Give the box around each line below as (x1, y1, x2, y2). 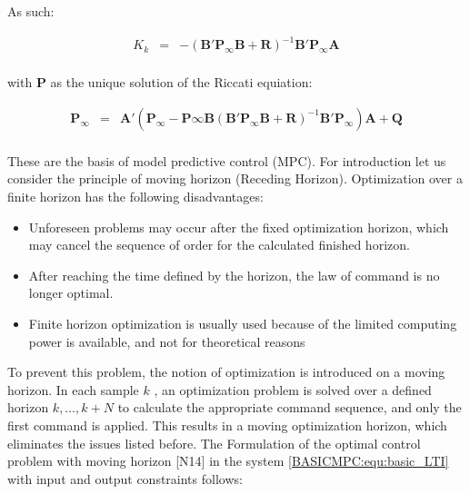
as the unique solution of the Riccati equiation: (50, 73, 313, 92)
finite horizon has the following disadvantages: (7, 187, 264, 205)
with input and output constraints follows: (7, 469, 243, 488)
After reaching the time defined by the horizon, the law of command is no (28, 265, 440, 284)
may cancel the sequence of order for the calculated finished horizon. (28, 235, 410, 254)
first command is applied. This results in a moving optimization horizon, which (7, 415, 447, 434)
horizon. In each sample (7, 380, 139, 399)
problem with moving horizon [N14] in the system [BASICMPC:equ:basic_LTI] (7, 451, 449, 470)
